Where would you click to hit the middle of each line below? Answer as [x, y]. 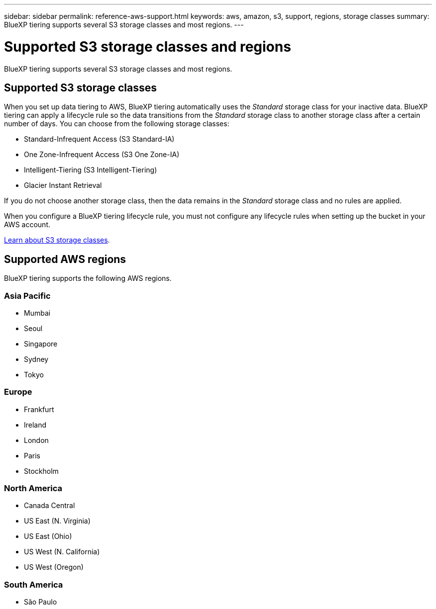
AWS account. [27, 225]
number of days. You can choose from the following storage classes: [117, 124]
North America [33, 488]
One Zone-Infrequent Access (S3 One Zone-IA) [102, 155]
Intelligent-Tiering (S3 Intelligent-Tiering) [91, 170]
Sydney [36, 359]
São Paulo [41, 602]
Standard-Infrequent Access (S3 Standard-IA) [99, 139]
